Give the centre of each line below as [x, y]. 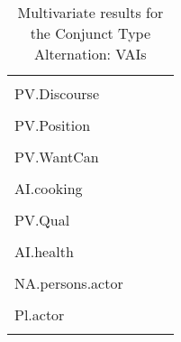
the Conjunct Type [90, 33]
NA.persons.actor [69, 283]
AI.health [44, 251]
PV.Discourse [57, 93]
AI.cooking [49, 188]
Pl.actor [40, 314]
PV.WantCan [57, 157]
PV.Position [53, 125]
